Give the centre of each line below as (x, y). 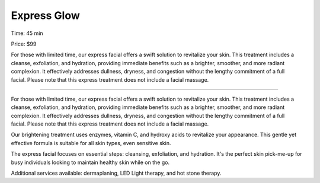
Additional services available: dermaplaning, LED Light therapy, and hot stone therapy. (116, 173)
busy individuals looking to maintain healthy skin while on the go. (90, 162)
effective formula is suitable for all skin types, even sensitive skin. (91, 143)
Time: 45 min (27, 33)
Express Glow (45, 15)
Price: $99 (24, 44)
